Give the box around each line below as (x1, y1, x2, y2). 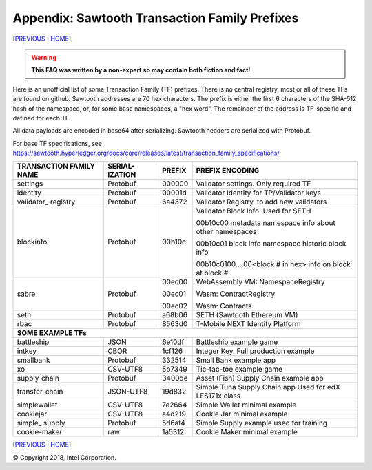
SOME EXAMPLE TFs (17, 328, 87, 338)
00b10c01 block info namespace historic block (196, 239, 347, 248)
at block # (196, 268, 229, 278)
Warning (31, 53, 56, 61)
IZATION (107, 170, 136, 180)
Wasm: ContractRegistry (196, 289, 276, 299)
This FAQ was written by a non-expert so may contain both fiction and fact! (31, 66, 251, 74)
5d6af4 (162, 418, 185, 428)
